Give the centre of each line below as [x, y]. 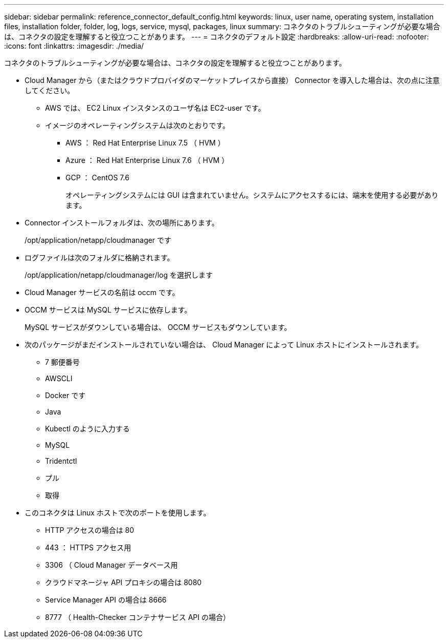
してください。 [50, 90]
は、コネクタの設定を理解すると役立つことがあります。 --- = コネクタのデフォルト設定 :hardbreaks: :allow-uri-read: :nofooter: [217, 37]
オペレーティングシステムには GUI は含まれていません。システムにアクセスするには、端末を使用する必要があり [252, 195]
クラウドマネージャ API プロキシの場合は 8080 [124, 582]
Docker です [65, 395]
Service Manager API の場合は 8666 [106, 600]
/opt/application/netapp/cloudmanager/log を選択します [119, 275]
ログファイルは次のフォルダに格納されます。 [99, 257]
